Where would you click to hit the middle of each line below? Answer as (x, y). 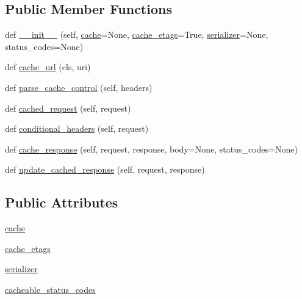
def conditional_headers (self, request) (77, 128)
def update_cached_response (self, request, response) (105, 169)
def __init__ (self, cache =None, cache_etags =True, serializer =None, (137, 34)
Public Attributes (62, 202)
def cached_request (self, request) (68, 108)
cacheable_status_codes (50, 289)
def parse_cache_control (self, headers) (79, 87)
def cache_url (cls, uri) (48, 67)
